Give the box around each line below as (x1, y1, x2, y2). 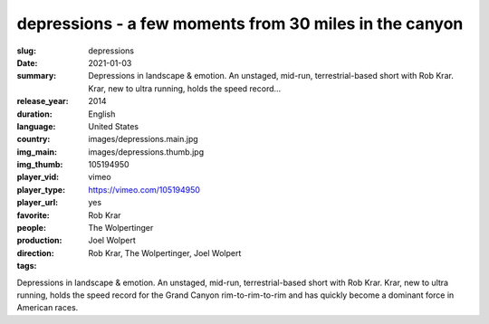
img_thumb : (16, 159, 63, 170)
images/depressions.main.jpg (88, 134, 198, 145)
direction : (16, 247, 54, 258)
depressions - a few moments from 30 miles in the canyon (16, 14, 464, 33)
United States (88, 120, 139, 131)
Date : (16, 57, 38, 68)
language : (16, 120, 56, 131)
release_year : (16, 96, 70, 107)
